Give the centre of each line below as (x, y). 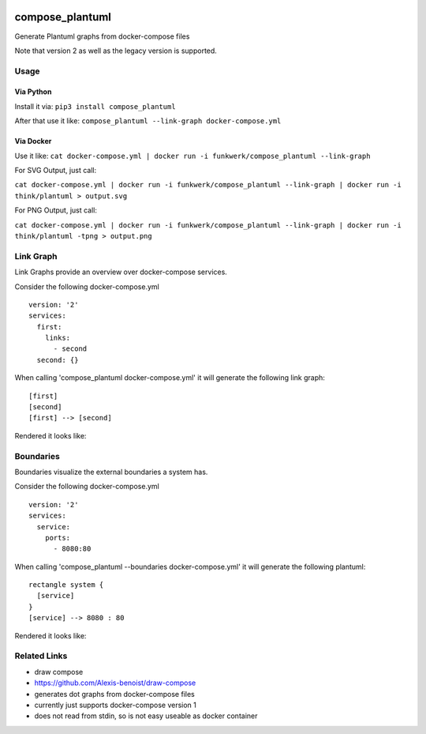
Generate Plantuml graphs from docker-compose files (102, 36)
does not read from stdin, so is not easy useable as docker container (146, 716)
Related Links (41, 656)
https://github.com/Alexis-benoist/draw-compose (115, 683)
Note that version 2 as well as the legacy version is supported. (116, 51)
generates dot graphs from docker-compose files (114, 694)
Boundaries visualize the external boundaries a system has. (111, 472)
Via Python (33, 92)
